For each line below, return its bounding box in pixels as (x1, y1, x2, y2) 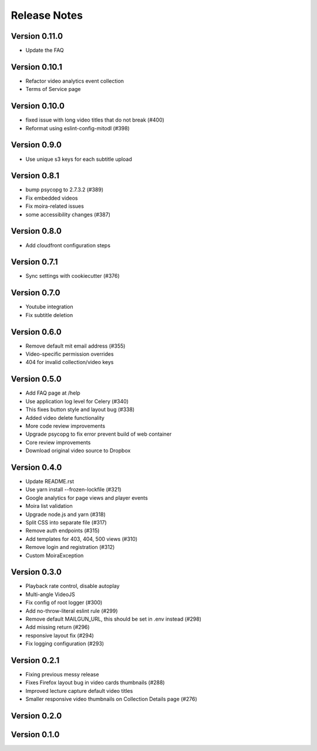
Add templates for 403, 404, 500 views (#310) (25, 535, 138, 543)
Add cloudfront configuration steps (25, 241, 111, 249)
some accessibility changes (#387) (25, 211, 111, 218)
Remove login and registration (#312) (25, 544, 115, 551)
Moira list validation (25, 503, 73, 510)
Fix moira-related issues (25, 203, 85, 210)
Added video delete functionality (25, 414, 105, 421)
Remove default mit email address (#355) (25, 342, 126, 349)
